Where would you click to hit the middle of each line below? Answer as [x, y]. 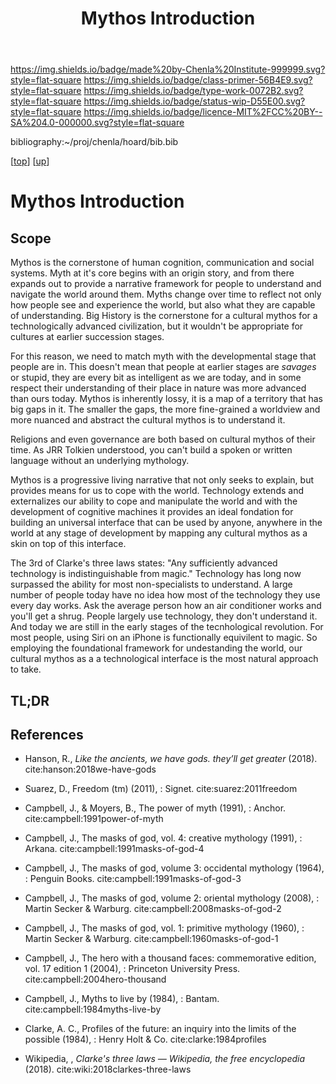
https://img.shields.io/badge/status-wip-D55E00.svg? [194, 101]
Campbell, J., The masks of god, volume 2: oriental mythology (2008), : [172, 898]
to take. [26, 669]
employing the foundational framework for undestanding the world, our [156, 648]
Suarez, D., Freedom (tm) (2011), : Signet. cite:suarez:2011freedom [161, 789]
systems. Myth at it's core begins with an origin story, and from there [152, 273]
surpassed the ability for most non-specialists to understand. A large [151, 584]
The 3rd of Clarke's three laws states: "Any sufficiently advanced [144, 563]
